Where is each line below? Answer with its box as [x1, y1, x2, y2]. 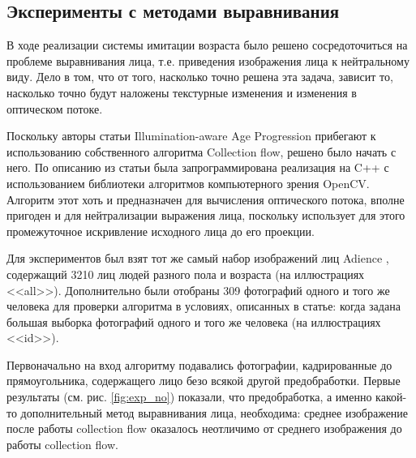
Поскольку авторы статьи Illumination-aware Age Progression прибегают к [6, 127, 376, 144]
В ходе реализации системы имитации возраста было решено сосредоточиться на [6, 36, 408, 54]
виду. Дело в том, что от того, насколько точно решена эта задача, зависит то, [6, 68, 393, 85]
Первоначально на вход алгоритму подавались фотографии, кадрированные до [6, 356, 392, 373]
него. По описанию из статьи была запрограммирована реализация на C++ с [6, 159, 389, 176]
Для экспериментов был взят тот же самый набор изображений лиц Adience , [6, 250, 389, 267]
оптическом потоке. [6, 100, 103, 117]
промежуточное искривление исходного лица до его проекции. [6, 222, 315, 239]
